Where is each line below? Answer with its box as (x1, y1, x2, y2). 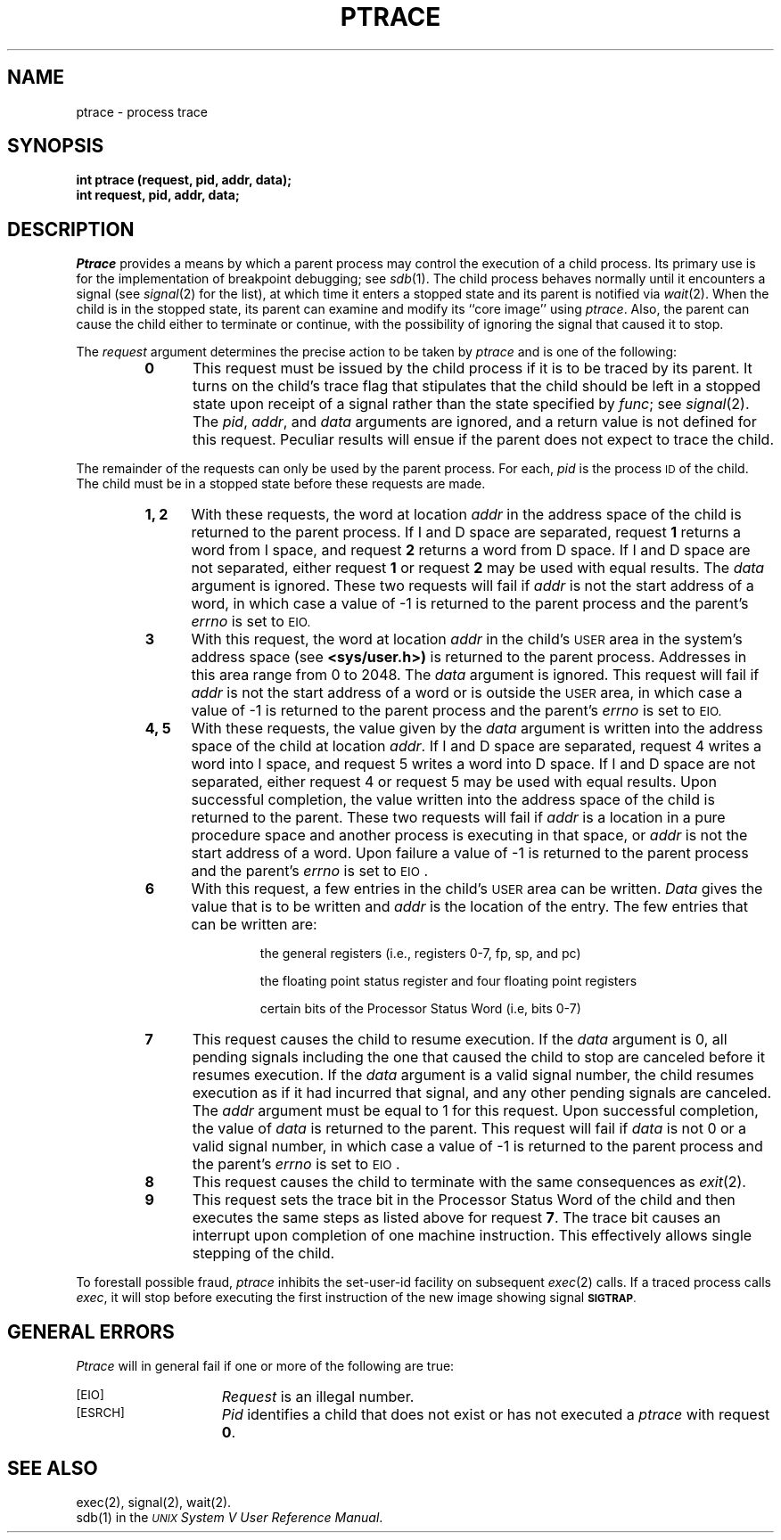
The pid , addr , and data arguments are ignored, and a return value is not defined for (193, 413, 757, 431)
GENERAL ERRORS (7, 1320, 175, 1343)
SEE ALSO (7, 1456, 98, 1479)
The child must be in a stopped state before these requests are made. (76, 476, 486, 492)
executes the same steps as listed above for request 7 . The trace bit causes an (192, 1208, 721, 1227)
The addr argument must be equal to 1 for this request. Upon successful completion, (192, 1102, 759, 1120)
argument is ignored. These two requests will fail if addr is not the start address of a (191, 577, 754, 595)
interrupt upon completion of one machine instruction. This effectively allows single (192, 1226, 752, 1245)
